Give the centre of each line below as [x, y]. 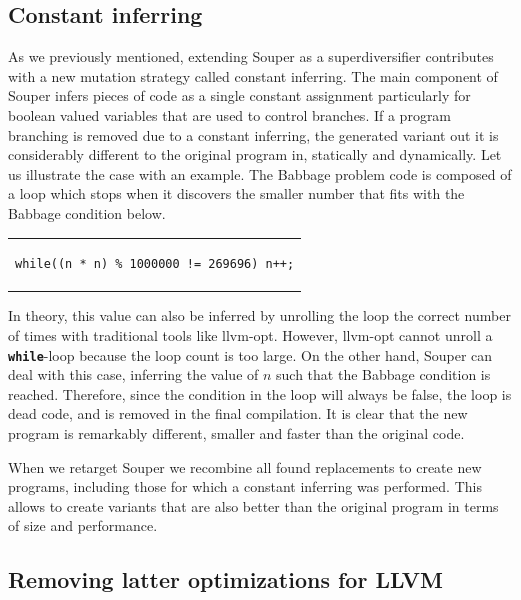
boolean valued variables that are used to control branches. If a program [230, 114]
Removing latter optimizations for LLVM [225, 579]
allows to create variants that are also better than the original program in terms [253, 505]
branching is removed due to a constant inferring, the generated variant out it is [253, 134]
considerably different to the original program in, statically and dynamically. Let [255, 154]
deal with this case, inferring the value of [133, 374]
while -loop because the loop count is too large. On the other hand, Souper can [250, 354]
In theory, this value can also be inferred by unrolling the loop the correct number [259, 315]
